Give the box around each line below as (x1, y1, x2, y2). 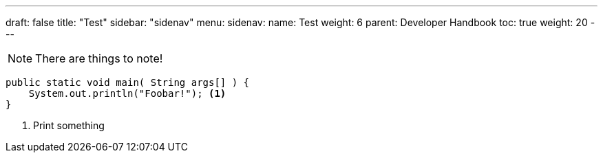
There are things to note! (35, 52, 163, 65)
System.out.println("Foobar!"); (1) (28, 88, 226, 99)
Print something (33, 120, 105, 131)
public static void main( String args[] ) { (6, 77, 250, 88)
